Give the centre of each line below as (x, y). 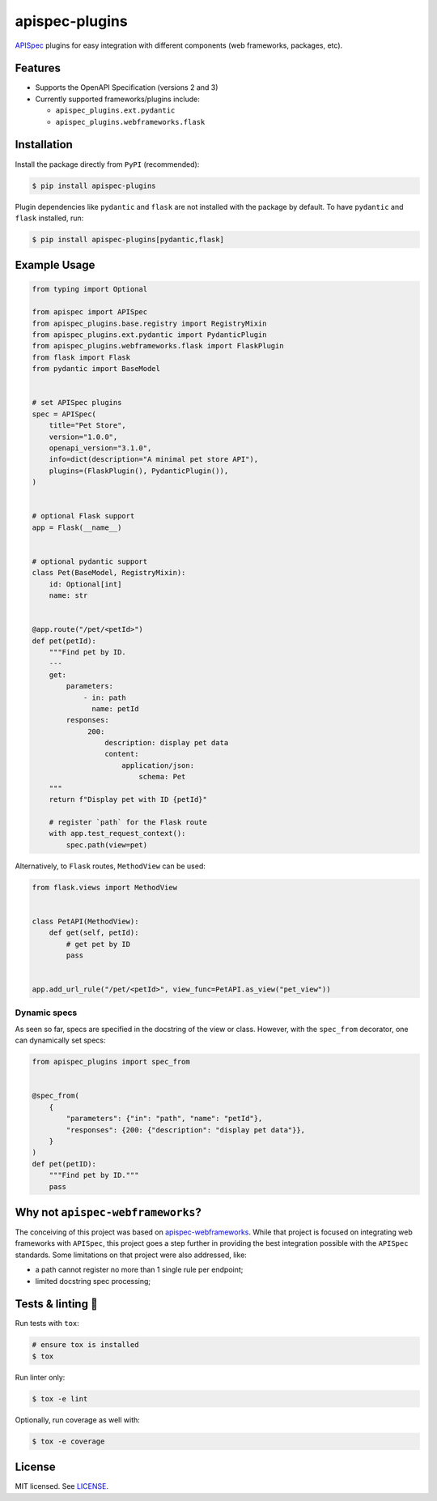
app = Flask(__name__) (77, 527)
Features (38, 68)
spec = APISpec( (64, 414)
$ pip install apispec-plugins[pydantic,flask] (128, 239)
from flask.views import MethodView (105, 887)
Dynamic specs (46, 1013)
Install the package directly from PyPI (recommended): (107, 164)
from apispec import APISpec (90, 312)
